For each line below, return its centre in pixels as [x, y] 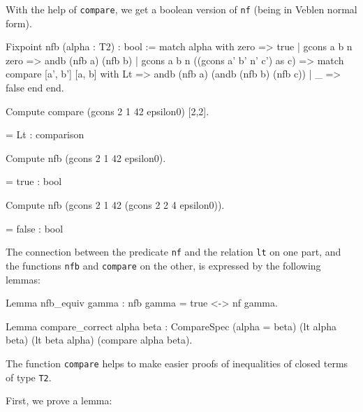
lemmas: [23, 279]
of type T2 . [29, 377]
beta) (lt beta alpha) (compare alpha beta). [99, 340]
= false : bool [35, 228]
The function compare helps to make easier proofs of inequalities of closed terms [177, 363]
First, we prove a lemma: [59, 400]
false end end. [35, 88]
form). [19, 23]
